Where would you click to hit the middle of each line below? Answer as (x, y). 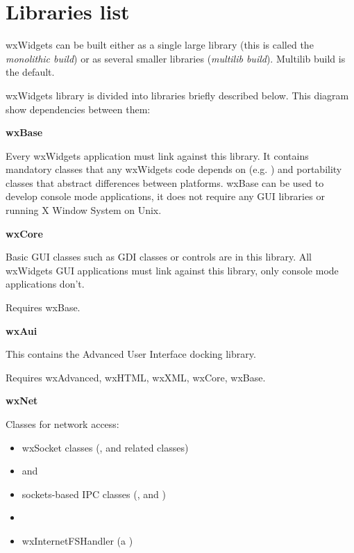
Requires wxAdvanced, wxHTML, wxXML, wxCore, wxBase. (136, 377)
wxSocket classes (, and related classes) (105, 447)
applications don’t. (45, 284)
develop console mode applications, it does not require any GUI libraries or (165, 196)
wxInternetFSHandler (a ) (77, 540)
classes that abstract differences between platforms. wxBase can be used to (165, 182)
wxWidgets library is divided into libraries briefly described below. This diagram (177, 95)
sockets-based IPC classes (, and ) (94, 494)
